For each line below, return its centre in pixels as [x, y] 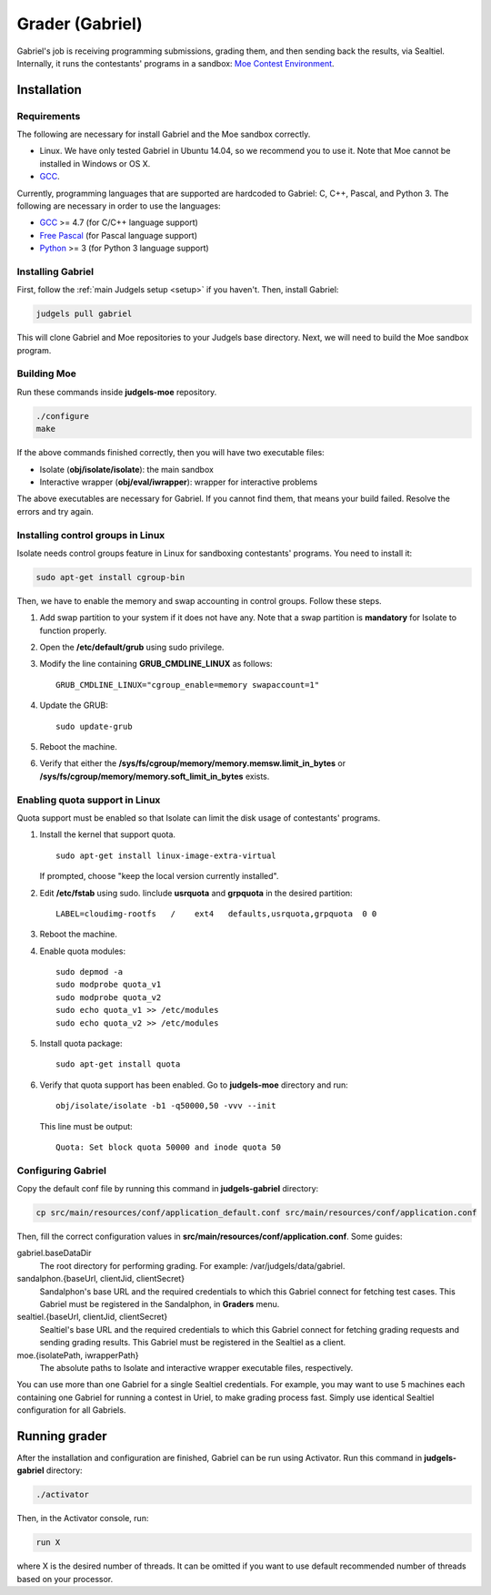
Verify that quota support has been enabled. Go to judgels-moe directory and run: [194, 1085]
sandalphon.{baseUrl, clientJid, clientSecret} [101, 1279]
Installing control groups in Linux [91, 535]
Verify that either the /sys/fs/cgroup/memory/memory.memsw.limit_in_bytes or [192, 763]
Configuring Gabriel [61, 1171]
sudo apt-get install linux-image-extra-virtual [166, 855]
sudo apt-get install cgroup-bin [110, 577]
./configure [63, 416]
